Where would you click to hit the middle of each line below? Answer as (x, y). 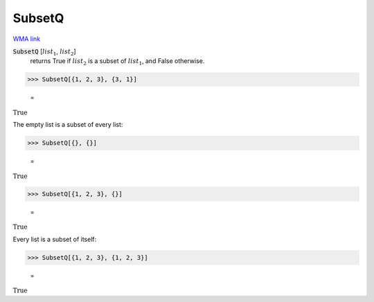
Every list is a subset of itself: (55, 239)
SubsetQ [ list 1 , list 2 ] (44, 52)
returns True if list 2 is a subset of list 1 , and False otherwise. (117, 62)
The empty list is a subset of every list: (68, 125)
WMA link (27, 39)
